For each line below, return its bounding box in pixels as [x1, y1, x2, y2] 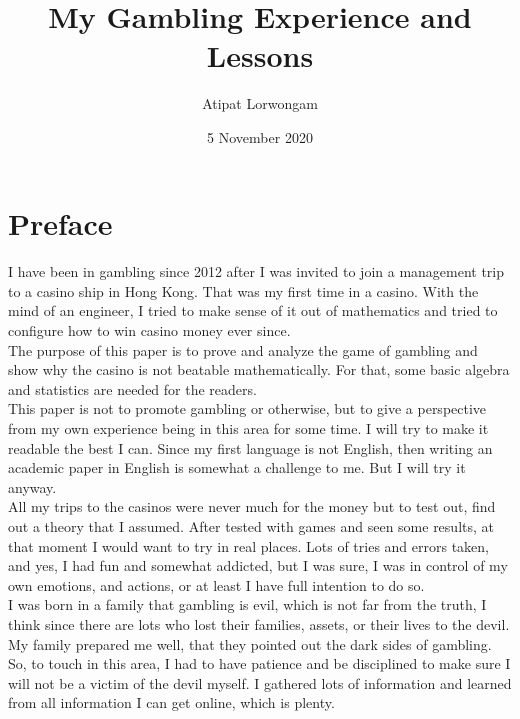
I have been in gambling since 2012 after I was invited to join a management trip [8, 261, 505, 282]
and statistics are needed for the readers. [8, 378, 257, 399]
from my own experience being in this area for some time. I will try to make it [8, 418, 489, 439]
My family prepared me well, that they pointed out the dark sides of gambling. [8, 633, 492, 654]
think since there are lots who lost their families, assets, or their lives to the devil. [8, 613, 510, 634]
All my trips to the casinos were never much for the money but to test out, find [8, 496, 496, 517]
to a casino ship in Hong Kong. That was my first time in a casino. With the [8, 280, 479, 301]
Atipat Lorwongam [202, 93, 318, 114]
